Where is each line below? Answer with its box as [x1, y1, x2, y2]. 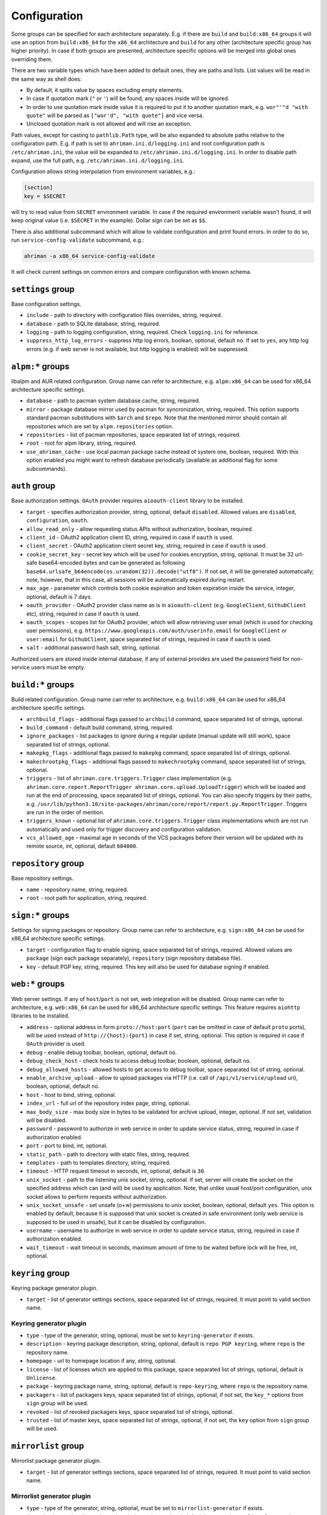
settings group [11, 284, 75, 294]
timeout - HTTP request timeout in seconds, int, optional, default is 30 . [26, 1167, 206, 1175]
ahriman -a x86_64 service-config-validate [24, 252, 156, 259]
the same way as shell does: [11, 75, 82, 82]
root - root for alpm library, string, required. [26, 439, 137, 447]
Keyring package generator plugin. [11, 1285, 98, 1292]
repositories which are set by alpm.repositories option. [26, 422, 174, 430]
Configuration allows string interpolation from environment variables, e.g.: [11, 168, 196, 175]
